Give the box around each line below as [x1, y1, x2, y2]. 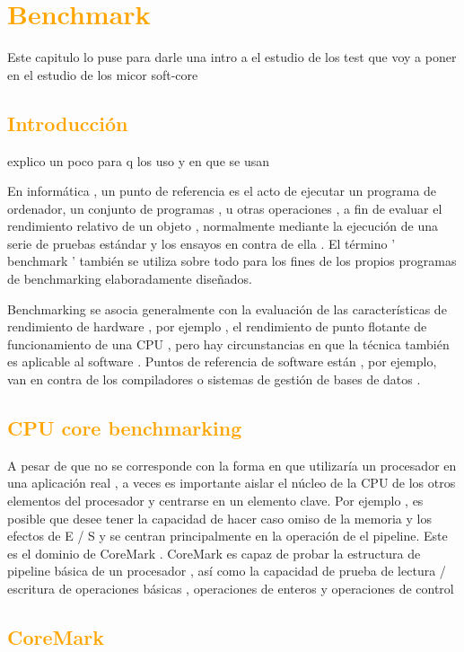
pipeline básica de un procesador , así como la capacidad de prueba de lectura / [7, 561, 446, 580]
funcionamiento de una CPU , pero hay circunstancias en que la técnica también [7, 334, 450, 353]
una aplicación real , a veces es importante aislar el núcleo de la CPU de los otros [7, 473, 456, 492]
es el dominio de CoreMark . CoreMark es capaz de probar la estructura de [7, 543, 421, 562]
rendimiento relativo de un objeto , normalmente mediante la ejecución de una [7, 216, 439, 235]
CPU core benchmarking [7, 414, 242, 442]
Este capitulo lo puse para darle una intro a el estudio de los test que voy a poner [7, 48, 457, 66]
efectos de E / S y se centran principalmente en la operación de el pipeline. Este [7, 526, 448, 545]
